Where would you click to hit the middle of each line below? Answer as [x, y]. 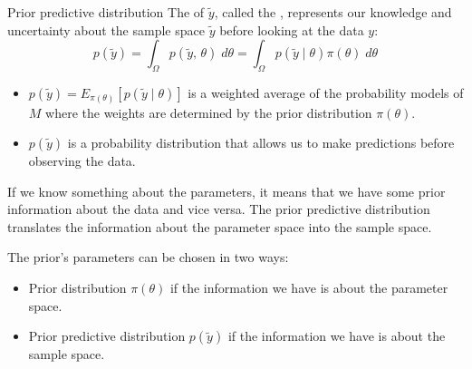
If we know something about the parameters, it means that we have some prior [226, 191]
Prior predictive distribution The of [106, 12]
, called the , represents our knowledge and [333, 12]
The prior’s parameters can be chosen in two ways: [148, 257]
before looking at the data [292, 29]
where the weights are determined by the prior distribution [209, 112]
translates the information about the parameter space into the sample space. [220, 226]
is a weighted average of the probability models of [326, 92]
